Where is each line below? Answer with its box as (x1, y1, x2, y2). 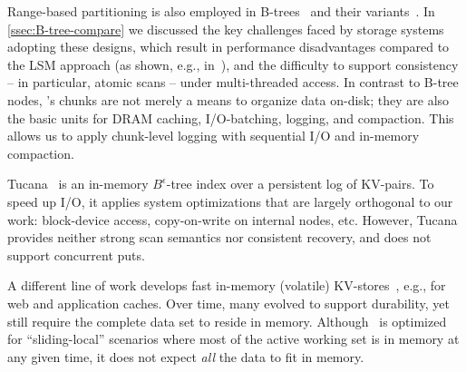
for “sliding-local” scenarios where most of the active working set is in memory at (7, 329, 460, 348)
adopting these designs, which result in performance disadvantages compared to (7, 37, 450, 56)
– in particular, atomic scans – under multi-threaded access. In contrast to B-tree (7, 73, 459, 92)
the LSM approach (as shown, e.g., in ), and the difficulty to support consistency (7, 54, 459, 73)
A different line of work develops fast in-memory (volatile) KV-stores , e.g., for (7, 276, 446, 295)
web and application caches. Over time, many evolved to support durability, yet (7, 293, 450, 312)
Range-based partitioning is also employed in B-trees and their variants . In (7, 2, 435, 20)
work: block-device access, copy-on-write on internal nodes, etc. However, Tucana (7, 210, 458, 229)
